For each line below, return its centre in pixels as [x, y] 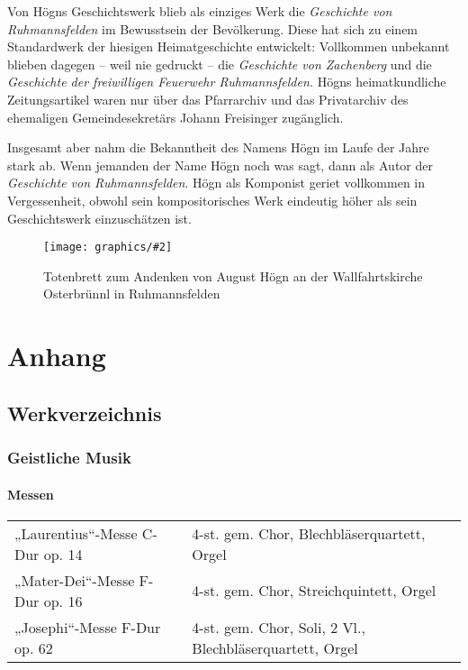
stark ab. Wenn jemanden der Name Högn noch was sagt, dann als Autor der [220, 165]
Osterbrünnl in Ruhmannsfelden [132, 294]
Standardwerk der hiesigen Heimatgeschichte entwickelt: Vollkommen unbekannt [229, 46]
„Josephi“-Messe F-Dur [88, 627]
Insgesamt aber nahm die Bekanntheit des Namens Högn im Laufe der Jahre [218, 147]
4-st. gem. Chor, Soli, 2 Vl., [279, 627]
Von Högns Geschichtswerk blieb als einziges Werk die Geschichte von [200, 11]
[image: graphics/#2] [108, 248]
